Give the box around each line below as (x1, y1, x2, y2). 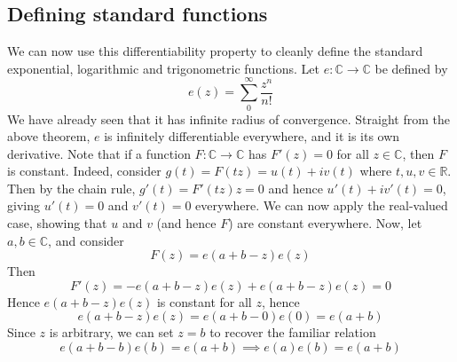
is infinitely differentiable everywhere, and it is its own (104, 127, 400, 146)
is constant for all (156, 292, 252, 311)
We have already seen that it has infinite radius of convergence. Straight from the (7, 109, 450, 128)
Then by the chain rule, (7, 178, 136, 197)
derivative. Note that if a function (7, 144, 191, 162)
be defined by (374, 59, 448, 77)
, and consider (48, 231, 124, 249)
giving (7, 196, 40, 215)
